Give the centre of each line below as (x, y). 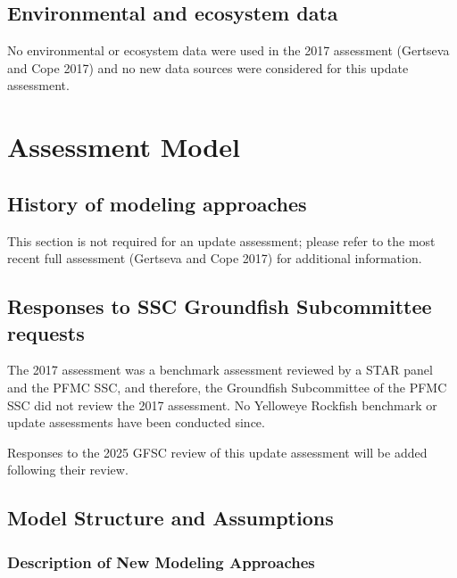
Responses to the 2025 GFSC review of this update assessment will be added (217, 452)
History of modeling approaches (157, 203)
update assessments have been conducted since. (136, 422)
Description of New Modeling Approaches (161, 561)
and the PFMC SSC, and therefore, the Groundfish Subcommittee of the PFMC (227, 387)
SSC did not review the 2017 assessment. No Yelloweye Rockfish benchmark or (222, 405)
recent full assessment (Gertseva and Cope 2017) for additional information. (215, 258)
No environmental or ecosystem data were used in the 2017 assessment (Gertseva (228, 50)
